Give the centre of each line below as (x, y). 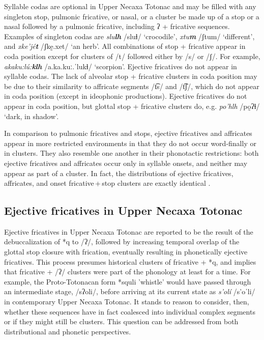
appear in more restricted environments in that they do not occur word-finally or (130, 143)
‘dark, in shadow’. (32, 116)
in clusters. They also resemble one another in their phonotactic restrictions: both (131, 153)
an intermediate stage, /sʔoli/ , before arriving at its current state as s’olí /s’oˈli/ (130, 291)
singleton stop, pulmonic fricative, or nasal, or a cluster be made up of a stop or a (132, 16)
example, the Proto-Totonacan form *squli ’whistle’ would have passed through (128, 281)
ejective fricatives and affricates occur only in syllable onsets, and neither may (126, 163)
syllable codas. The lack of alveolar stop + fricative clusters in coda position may (131, 76)
